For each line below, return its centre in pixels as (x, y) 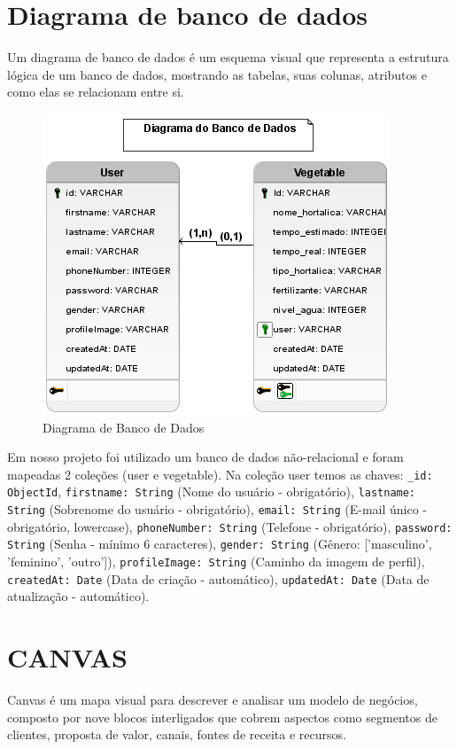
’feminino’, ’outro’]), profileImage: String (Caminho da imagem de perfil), (216, 561)
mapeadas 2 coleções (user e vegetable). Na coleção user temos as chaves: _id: (220, 474)
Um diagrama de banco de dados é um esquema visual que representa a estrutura (228, 57)
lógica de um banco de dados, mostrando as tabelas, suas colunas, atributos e (217, 74)
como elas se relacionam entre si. (96, 92)
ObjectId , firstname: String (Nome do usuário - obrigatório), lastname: (212, 492)
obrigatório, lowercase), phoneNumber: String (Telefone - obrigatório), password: (230, 526)
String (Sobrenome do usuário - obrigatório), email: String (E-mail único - (217, 509)
